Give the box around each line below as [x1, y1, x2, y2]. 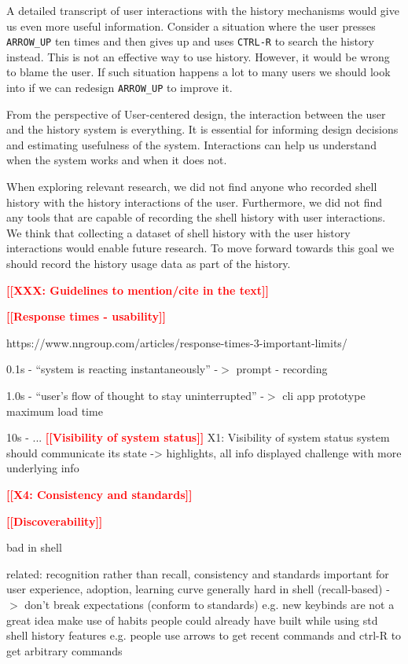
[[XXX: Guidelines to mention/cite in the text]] [6, 281, 270, 298]
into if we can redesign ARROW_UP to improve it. [6, 79, 233, 96]
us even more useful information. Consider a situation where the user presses [6, 17, 376, 34]
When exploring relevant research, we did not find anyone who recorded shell [6, 178, 377, 195]
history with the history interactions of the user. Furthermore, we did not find [6, 193, 382, 210]
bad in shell [6, 539, 62, 556]
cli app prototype [282, 387, 366, 403]
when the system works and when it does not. [6, 152, 227, 168]
